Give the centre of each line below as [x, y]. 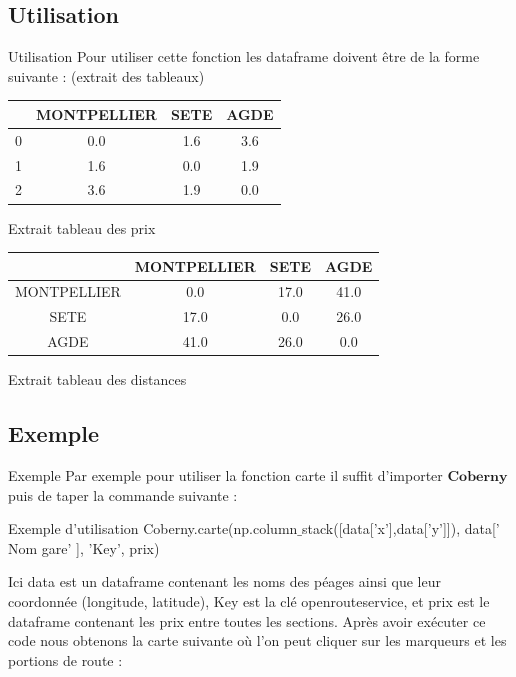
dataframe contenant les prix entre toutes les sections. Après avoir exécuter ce [247, 620]
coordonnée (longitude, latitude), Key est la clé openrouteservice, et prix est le [249, 601]
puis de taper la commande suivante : [123, 494]
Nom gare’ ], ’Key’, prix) [84, 547]
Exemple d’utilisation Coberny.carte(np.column [153, 528]
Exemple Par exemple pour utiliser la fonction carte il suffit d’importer [225, 475]
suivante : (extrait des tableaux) [106, 75]
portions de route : [65, 659]
